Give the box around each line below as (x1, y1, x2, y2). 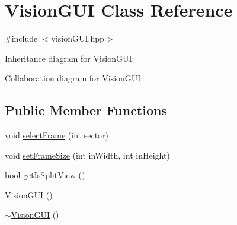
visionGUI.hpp (51, 32, 104, 45)
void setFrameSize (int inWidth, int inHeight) (5, 148, 170, 161)
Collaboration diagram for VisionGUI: (5, 72, 143, 84)
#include (5, 32, 38, 45)
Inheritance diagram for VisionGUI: (5, 52, 134, 64)
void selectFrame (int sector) (5, 129, 109, 141)
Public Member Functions (5, 101, 167, 119)
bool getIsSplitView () (5, 169, 85, 181)
